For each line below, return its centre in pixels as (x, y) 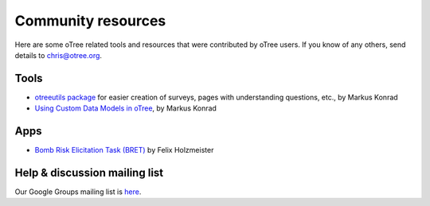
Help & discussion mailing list (89, 172)
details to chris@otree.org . (59, 55)
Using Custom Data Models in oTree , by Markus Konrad (125, 108)
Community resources (90, 21)
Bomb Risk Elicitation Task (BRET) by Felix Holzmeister (124, 150)
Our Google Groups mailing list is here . (78, 192)
